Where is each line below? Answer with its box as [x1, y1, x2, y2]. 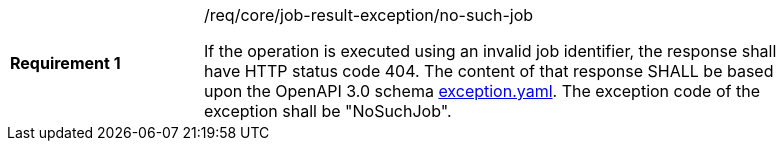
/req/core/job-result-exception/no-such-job [204, 5, 534, 25]
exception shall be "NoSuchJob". [204, 101, 452, 121]
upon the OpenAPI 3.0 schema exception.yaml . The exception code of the [204, 81, 760, 101]
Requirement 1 [10, 53, 121, 73]
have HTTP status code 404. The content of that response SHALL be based [204, 61, 774, 81]
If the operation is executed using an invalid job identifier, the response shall [204, 41, 777, 61]
